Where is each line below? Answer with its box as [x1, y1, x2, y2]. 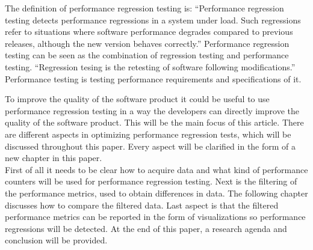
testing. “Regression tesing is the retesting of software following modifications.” [5, 60, 296, 73]
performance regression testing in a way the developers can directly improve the [5, 104, 299, 117]
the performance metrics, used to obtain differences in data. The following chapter [5, 186, 308, 199]
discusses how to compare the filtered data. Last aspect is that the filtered [5, 198, 279, 211]
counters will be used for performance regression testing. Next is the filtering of [5, 175, 297, 187]
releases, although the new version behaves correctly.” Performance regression [5, 37, 290, 49]
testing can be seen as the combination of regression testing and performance [5, 49, 289, 61]
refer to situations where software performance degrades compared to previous [5, 25, 293, 38]
